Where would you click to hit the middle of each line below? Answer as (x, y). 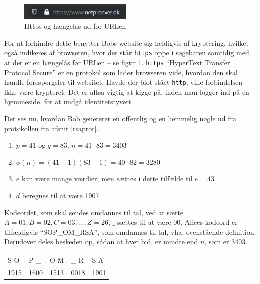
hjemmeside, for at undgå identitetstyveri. (69, 101)
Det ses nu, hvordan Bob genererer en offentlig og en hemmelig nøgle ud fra (120, 118)
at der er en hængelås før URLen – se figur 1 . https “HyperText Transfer (117, 62)
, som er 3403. (226, 242)
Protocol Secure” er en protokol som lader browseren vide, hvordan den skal (121, 72)
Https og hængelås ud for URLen (75, 26)
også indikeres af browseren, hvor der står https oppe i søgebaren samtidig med (127, 52)
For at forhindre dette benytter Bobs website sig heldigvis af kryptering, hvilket (126, 42)
